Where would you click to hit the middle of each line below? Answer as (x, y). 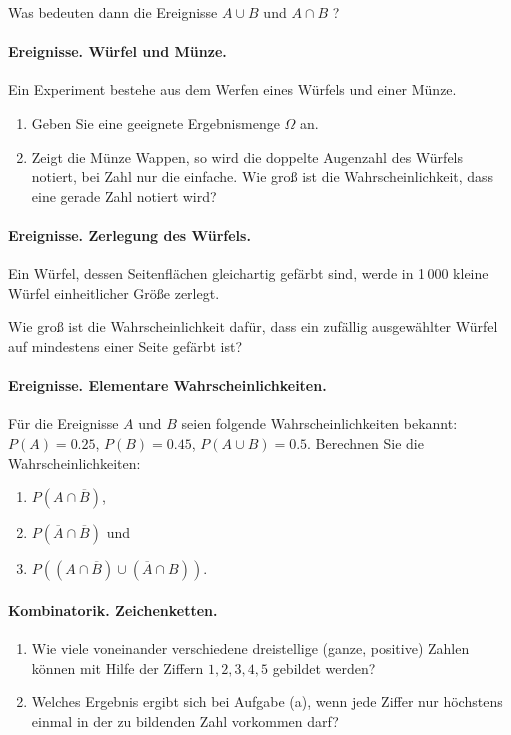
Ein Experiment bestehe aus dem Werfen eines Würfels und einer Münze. (232, 89)
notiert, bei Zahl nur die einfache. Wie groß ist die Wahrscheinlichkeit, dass (262, 176)
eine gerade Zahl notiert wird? (124, 195)
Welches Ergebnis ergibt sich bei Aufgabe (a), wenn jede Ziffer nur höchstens (267, 701)
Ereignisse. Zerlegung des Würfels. (129, 234)
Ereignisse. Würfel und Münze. (117, 51)
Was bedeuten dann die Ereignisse (113, 12)
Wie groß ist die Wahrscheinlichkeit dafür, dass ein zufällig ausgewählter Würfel (253, 326)
